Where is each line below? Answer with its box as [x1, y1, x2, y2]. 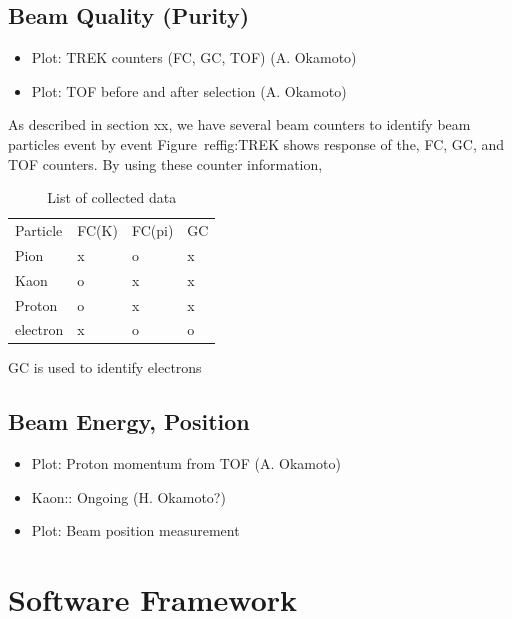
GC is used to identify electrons [8, 357, 202, 378]
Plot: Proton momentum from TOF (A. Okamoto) [31, 453, 341, 474]
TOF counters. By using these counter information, [8, 153, 323, 174]
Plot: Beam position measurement [31, 520, 240, 541]
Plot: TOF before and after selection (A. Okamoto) [31, 80, 347, 101]
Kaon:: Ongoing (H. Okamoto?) [31, 486, 226, 507]
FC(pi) [131, 220, 174, 241]
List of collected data [47, 187, 177, 208]
